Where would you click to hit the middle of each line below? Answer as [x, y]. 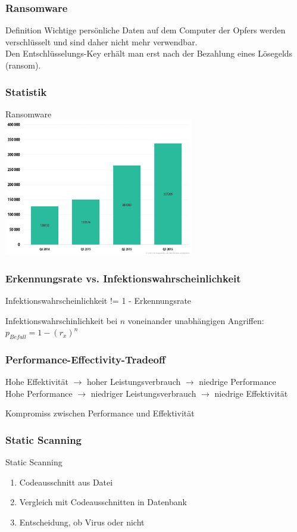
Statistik [26, 91]
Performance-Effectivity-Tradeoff [85, 359]
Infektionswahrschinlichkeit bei [62, 320]
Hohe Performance [39, 393]
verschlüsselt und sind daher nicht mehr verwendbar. [101, 41]
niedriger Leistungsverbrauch [143, 393]
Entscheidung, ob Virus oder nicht [82, 522]
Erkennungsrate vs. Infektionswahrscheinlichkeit [123, 278]
